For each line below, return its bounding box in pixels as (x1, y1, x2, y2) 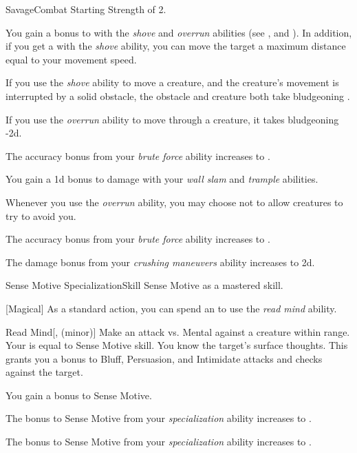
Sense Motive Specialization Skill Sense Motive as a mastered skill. (6, 278, 283, 292)
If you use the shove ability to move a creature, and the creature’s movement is (6, 75, 339, 90)
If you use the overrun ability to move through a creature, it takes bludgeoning (6, 112, 339, 126)
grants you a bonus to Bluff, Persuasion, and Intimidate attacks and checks (6, 351, 323, 365)
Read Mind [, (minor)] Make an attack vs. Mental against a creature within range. (6, 324, 350, 339)
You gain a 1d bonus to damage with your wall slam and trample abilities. (6, 172, 318, 186)
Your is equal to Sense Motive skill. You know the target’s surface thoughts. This (6, 338, 348, 352)
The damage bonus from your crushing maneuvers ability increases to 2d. (6, 254, 315, 269)
